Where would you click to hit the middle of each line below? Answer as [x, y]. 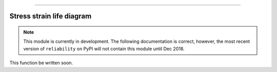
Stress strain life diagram [51, 16]
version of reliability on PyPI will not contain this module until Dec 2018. [104, 49]
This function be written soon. [41, 63]
